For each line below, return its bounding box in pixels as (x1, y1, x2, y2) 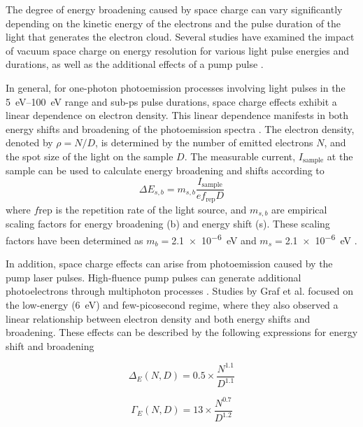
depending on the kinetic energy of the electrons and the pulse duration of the (6, 15, 341, 30)
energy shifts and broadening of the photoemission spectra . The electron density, (6, 121, 355, 136)
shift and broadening (6, 338, 94, 353)
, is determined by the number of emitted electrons (95, 135, 313, 150)
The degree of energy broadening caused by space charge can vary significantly (6, 2, 343, 16)
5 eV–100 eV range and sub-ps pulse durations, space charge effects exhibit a (6, 94, 337, 108)
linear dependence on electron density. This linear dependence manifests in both (6, 108, 349, 122)
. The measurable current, (184, 148, 296, 163)
